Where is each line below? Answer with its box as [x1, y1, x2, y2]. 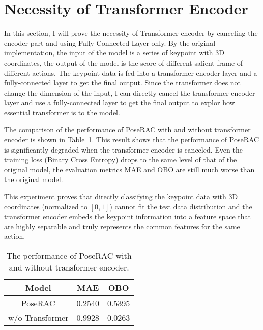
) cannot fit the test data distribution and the [109, 201, 252, 212]
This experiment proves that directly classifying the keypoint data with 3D [4, 191, 238, 202]
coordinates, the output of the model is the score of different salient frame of [4, 57, 243, 68]
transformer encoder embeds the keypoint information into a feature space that [4, 211, 251, 222]
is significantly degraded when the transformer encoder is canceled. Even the [4, 144, 243, 155]
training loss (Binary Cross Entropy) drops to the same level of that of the [4, 154, 237, 165]
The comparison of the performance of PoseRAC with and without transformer [4, 124, 251, 135]
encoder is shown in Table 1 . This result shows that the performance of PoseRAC [4, 134, 259, 145]
